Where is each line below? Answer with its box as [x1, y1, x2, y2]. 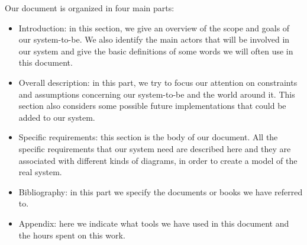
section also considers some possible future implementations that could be [18, 99, 286, 112]
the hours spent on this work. [18, 228, 125, 241]
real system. [18, 166, 62, 178]
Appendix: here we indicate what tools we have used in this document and [18, 217, 289, 229]
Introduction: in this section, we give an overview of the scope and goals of [18, 21, 290, 34]
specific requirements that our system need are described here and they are [18, 142, 291, 154]
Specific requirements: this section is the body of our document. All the [18, 131, 278, 143]
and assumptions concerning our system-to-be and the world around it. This [18, 88, 295, 100]
